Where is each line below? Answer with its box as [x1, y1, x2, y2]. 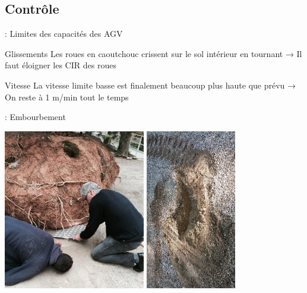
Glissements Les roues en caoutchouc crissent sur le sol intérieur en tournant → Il [5, 47, 302, 59]
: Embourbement [5, 111, 66, 123]
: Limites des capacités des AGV [5, 27, 123, 40]
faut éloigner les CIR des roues [5, 59, 116, 71]
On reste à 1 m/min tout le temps [5, 90, 129, 103]
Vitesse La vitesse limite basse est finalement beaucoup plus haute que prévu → [5, 78, 296, 91]
